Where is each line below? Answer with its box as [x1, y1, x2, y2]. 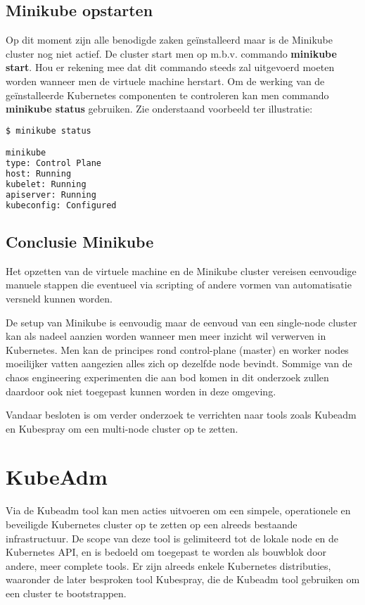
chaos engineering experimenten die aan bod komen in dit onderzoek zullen [6, 369, 329, 384]
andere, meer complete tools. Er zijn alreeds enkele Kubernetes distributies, [6, 558, 331, 573]
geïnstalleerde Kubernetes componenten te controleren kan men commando [6, 87, 329, 102]
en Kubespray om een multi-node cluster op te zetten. [6, 421, 238, 435]
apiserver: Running [6, 189, 96, 200]
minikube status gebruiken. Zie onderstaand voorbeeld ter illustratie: [6, 101, 313, 116]
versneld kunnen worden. [6, 291, 113, 305]
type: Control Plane [6, 158, 102, 169]
